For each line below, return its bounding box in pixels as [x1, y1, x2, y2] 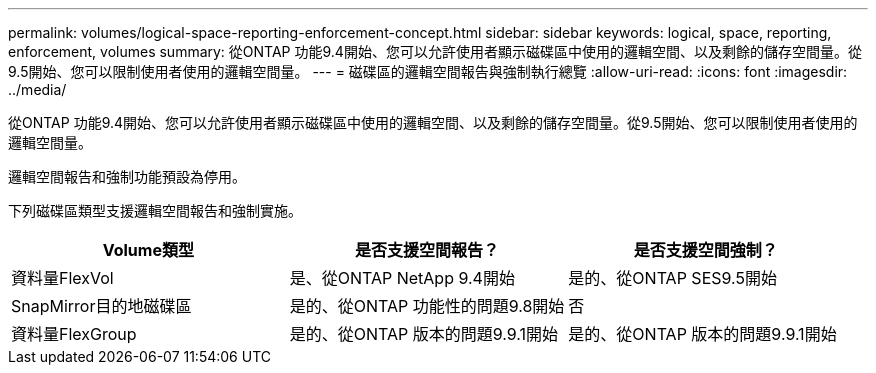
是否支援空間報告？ [355, 240, 500, 260]
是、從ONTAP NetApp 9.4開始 [289, 268, 515, 288]
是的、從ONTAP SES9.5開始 [568, 268, 777, 288]
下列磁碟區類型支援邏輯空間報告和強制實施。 [8, 202, 302, 219]
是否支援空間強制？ [633, 240, 778, 260]
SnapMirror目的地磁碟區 [11, 296, 192, 316]
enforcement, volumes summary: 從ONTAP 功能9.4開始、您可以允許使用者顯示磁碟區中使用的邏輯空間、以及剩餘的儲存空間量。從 [8, 43, 862, 60]
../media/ [8, 81, 67, 98]
